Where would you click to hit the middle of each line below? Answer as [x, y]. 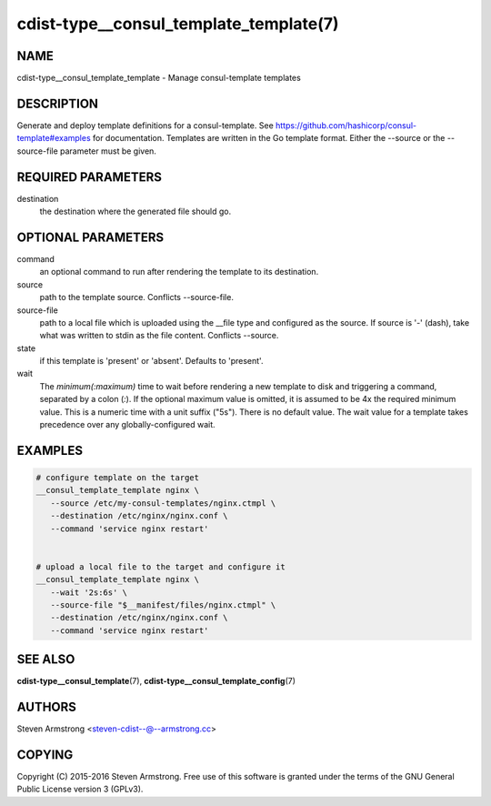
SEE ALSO [46, 660]
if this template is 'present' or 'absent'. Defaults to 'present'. [151, 361]
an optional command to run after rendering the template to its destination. [179, 272]
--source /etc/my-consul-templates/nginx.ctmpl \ [163, 503]
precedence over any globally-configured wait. [127, 425]
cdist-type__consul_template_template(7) [178, 24]
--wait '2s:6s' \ [89, 592]
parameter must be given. [108, 151]
